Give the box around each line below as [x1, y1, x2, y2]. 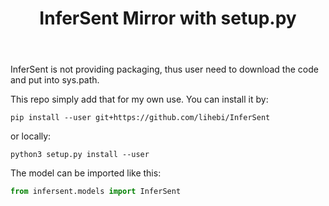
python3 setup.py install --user [10, 150, 150, 160]
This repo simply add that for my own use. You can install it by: [10, 93, 269, 106]
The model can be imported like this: [10, 167, 162, 179]
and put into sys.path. [10, 74, 100, 86]
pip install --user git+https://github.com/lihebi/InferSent [10, 113, 271, 123]
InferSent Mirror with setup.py [39, 7, 297, 30]
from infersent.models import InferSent [10, 187, 182, 197]
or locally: [10, 130, 52, 142]
